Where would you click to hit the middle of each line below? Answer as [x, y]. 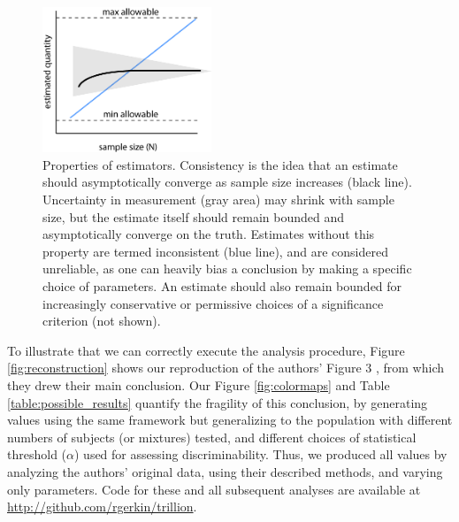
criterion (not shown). [102, 321]
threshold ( [37, 454]
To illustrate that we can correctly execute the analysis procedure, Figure [206, 350]
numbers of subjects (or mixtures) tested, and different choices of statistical [212, 437]
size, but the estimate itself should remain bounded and [194, 216]
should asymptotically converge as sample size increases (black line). [227, 182]
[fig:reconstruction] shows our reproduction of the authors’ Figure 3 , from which [226, 368]
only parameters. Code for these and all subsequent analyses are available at [214, 489]
